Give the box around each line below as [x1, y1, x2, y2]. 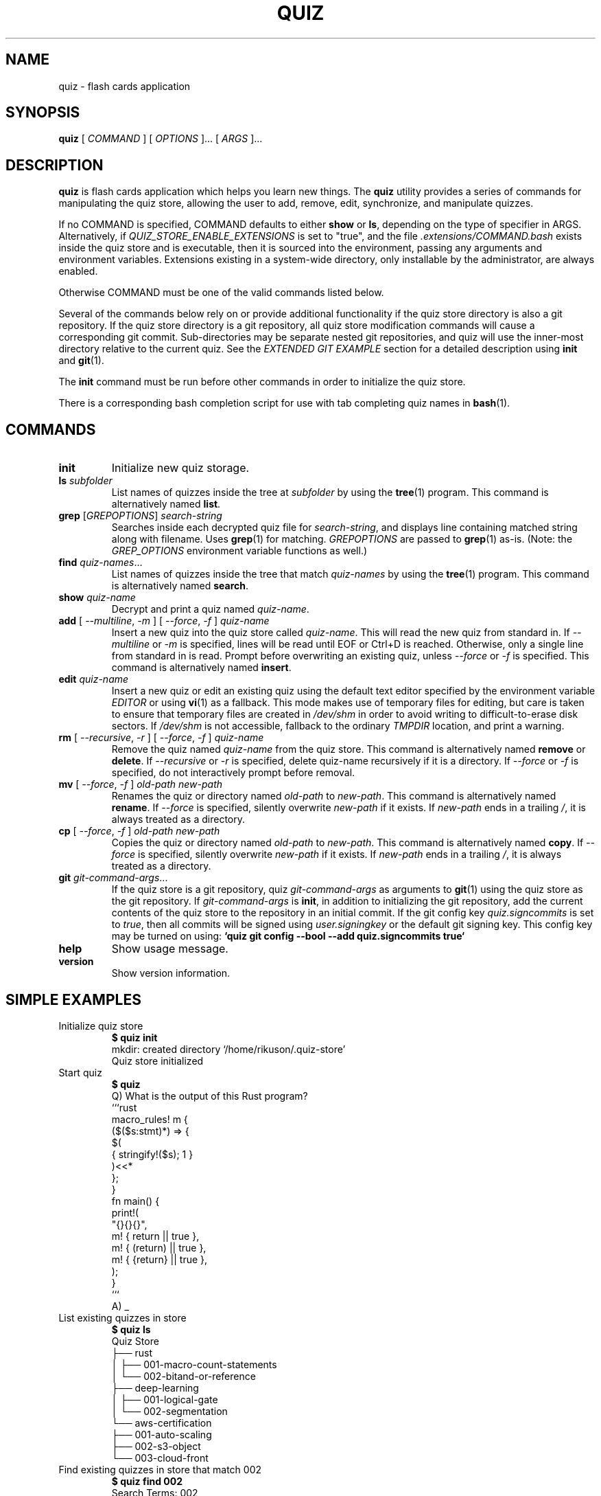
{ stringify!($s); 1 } [111, 1148, 193, 1160]
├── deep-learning [111, 1381, 199, 1394]
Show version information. [111, 967, 231, 979]
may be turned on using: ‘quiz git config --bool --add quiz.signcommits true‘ [111, 930, 465, 942]
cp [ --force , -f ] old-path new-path [58, 825, 220, 837]
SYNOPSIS [5, 104, 80, 122]
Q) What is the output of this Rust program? [111, 1089, 308, 1102]
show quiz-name [58, 591, 136, 604]
